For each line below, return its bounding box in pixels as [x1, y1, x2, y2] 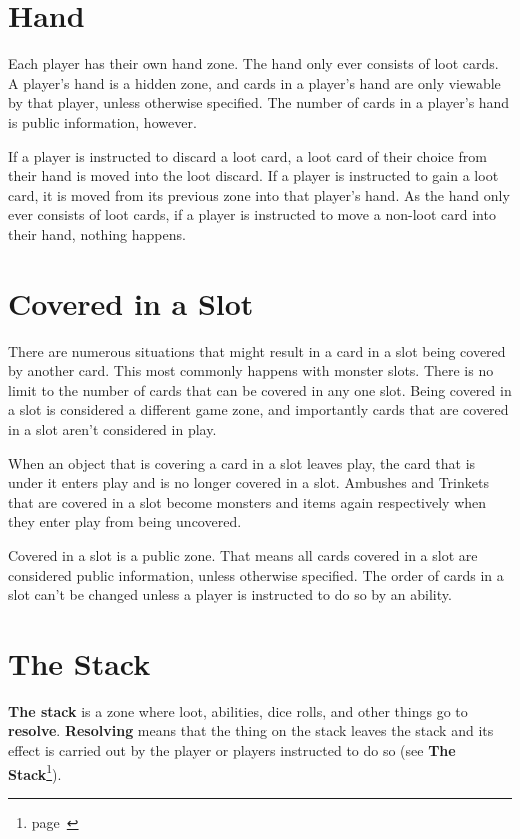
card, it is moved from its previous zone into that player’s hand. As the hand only [8, 184, 510, 205]
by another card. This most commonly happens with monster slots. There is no [8, 360, 494, 381]
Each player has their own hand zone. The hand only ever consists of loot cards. [8, 53, 499, 74]
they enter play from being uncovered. [8, 511, 242, 532]
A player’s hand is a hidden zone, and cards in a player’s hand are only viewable [8, 72, 501, 93]
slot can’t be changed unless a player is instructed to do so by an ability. [8, 584, 452, 605]
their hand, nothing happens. [8, 223, 186, 244]
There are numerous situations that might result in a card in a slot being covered [8, 340, 506, 361]
